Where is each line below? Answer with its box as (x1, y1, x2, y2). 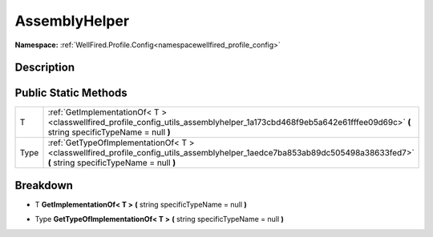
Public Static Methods (14, 86, 127, 100)
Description (14, 61, 75, 74)
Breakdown (14, 179, 74, 192)
